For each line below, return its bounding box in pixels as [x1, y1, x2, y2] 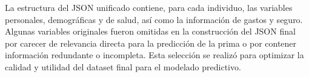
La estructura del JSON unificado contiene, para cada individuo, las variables [5, 1, 293, 13]
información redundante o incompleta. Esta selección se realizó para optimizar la [5, 49, 304, 61]
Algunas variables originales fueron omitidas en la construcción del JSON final [5, 25, 296, 38]
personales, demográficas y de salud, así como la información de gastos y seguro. [5, 13, 303, 25]
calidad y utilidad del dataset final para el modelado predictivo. [5, 60, 241, 73]
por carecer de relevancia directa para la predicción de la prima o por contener [5, 36, 297, 49]
